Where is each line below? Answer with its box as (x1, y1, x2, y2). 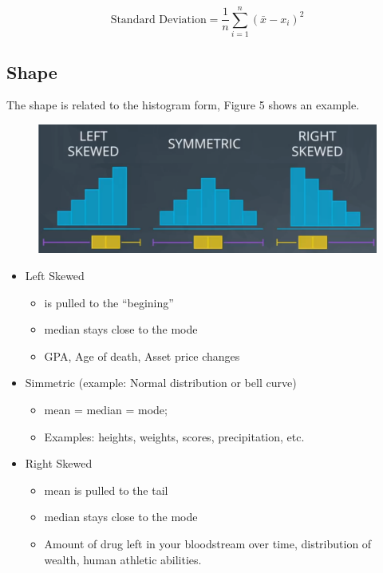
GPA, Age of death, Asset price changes (44, 347, 240, 364)
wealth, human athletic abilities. (44, 551, 202, 567)
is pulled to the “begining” (44, 294, 174, 310)
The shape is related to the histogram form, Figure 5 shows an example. (6, 97, 360, 113)
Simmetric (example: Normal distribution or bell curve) (25, 374, 297, 391)
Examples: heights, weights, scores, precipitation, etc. (44, 428, 305, 445)
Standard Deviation (110, 14, 207, 26)
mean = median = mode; (44, 401, 168, 417)
